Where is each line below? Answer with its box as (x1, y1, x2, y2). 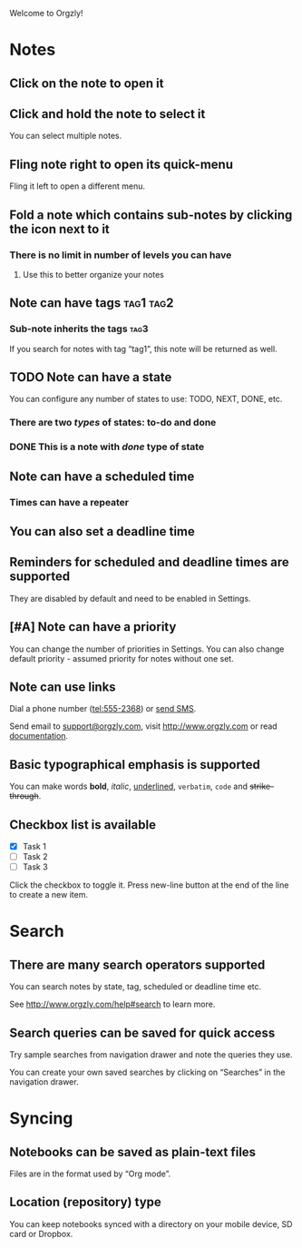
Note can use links (9, 679, 116, 694)
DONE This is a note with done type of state (9, 440, 205, 453)
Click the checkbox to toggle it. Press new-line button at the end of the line (9, 879, 289, 890)
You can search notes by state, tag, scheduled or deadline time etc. (9, 981, 262, 992)
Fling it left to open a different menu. (9, 181, 145, 192)
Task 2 (22, 851, 48, 862)
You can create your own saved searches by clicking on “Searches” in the (9, 1066, 286, 1077)
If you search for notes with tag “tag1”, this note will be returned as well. (9, 343, 278, 354)
